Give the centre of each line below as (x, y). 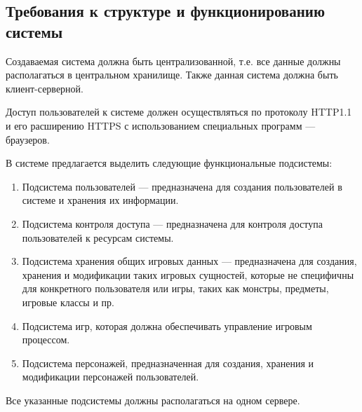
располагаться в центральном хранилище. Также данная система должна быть (172, 75)
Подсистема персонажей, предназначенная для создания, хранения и (168, 363)
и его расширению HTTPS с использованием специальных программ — (161, 125)
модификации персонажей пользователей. (110, 377)
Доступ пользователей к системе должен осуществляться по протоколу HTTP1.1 (179, 112)
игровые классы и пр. (68, 302)
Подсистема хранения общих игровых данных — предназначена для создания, (189, 261)
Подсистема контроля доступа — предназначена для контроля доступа (172, 223)
